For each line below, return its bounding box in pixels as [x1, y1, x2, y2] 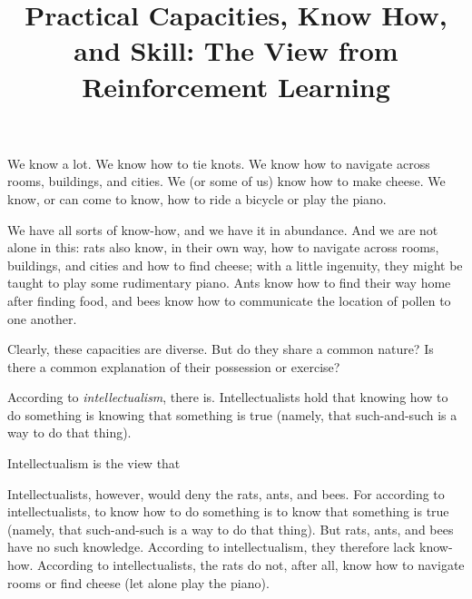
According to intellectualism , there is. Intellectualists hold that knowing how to [7, 388, 448, 407]
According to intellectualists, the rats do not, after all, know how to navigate [37, 555, 465, 574]
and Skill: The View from [74, 32, 398, 69]
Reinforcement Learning [82, 67, 390, 104]
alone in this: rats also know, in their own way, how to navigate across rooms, [7, 238, 439, 257]
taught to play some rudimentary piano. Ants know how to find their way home [7, 273, 451, 292]
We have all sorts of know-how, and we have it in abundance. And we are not [7, 220, 438, 239]
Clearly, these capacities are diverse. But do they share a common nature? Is [7, 339, 434, 358]
